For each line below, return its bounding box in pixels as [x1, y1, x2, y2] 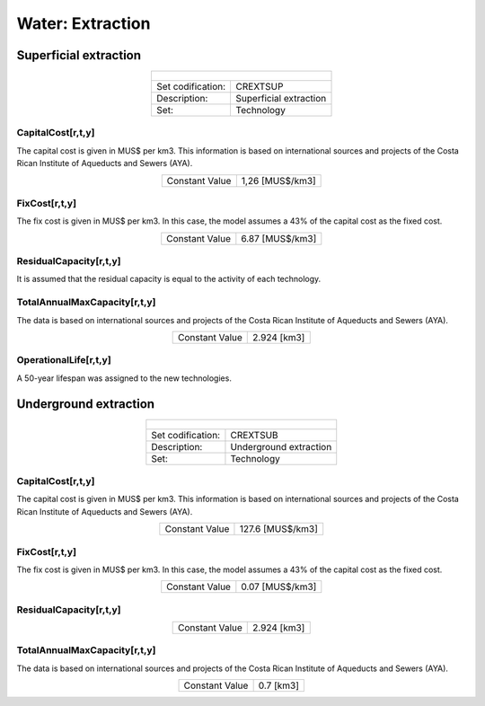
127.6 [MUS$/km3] [239, 523, 318, 535]
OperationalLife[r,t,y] [16, 354, 111, 366]
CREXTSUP [235, 81, 284, 93]
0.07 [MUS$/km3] [241, 580, 317, 593]
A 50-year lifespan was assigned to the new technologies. [16, 373, 233, 384]
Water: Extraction [16, 13, 151, 33]
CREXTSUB [230, 428, 278, 441]
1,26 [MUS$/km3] [241, 174, 316, 187]
